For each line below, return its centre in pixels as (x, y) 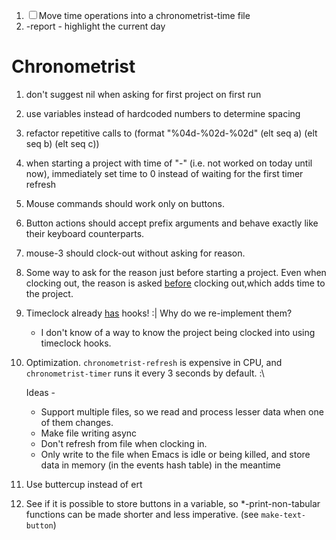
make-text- (283, 515)
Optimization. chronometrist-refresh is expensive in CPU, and (154, 362)
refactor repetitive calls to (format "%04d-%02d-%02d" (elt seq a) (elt (171, 133)
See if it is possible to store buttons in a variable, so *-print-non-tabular (173, 503)
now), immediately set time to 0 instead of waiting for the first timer (164, 173)
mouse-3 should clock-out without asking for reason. (135, 253)
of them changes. (77, 422)
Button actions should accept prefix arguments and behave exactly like (172, 223)
